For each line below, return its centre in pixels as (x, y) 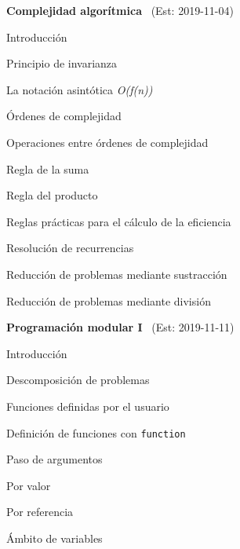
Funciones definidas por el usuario (88, 406)
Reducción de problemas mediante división (109, 300)
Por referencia (40, 512)
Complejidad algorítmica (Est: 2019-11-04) (120, 10)
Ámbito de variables (55, 538)
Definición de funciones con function (96, 432)
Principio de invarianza (62, 63)
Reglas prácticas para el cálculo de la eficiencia (119, 221)
